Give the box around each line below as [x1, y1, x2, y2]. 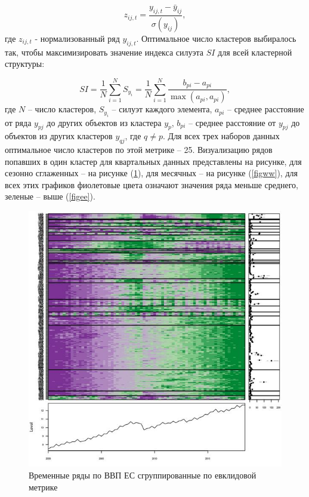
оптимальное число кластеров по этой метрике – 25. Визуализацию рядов [5, 143, 273, 156]
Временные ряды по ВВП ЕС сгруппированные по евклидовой [29, 468, 257, 481]
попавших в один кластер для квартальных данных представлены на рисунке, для [5, 155, 302, 167]
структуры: [5, 57, 45, 70]
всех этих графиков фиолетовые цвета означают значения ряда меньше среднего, [5, 178, 298, 191]
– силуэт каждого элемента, [112, 103, 212, 115]
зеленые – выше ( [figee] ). [5, 190, 95, 203]
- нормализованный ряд [35, 32, 120, 44]
